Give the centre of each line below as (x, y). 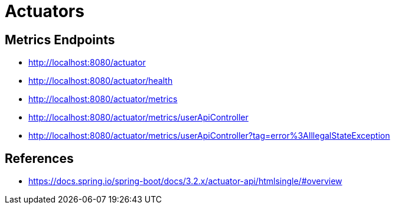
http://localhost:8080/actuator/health (101, 81)
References (39, 158)
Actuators (45, 11)
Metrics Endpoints (60, 40)
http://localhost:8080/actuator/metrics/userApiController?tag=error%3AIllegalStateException (209, 136)
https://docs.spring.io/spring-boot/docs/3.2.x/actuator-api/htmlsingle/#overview (185, 181)
